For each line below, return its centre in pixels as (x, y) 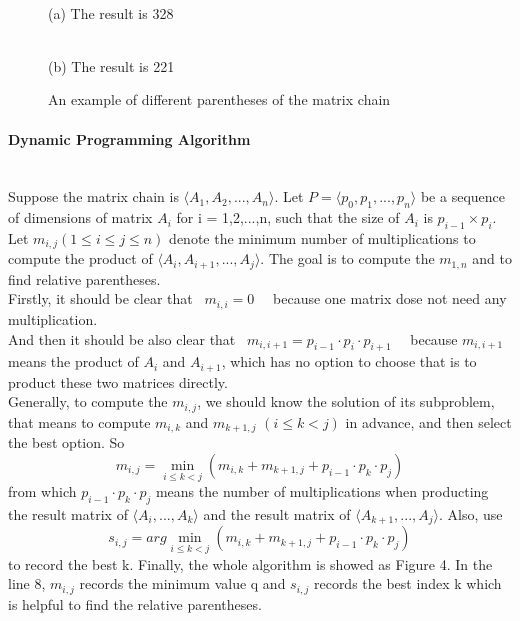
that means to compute (79, 421)
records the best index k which (407, 583)
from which (42, 491)
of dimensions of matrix (80, 217)
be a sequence (462, 196)
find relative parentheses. (84, 278)
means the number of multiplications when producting (322, 491)
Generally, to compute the (88, 401)
